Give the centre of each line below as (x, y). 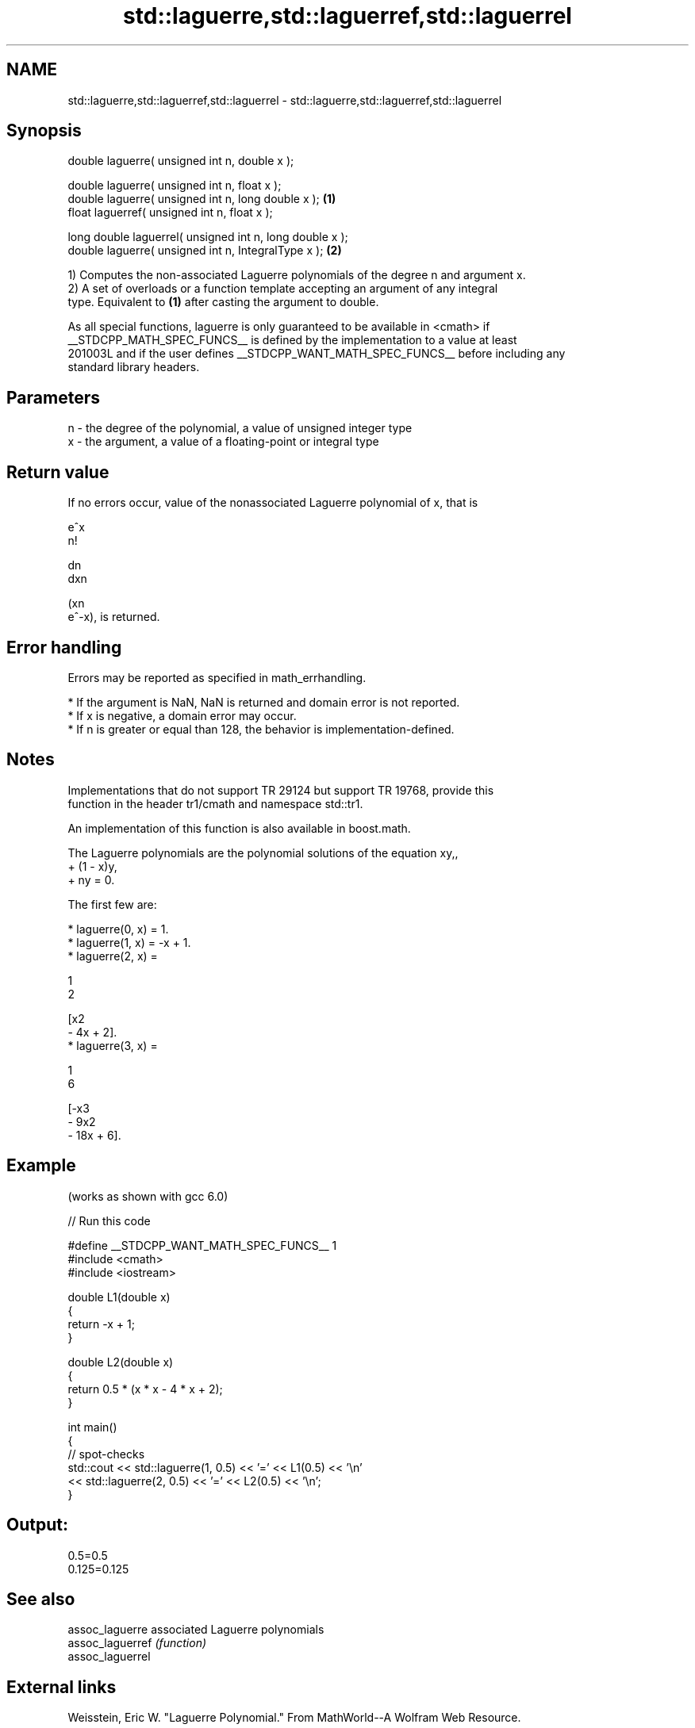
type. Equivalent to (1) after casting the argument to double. (223, 302)
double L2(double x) (121, 1362)
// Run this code (109, 1220)
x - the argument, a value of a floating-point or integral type (223, 442)
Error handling (64, 647)
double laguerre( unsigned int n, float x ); (175, 186)
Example (41, 1166)
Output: (37, 1525)
